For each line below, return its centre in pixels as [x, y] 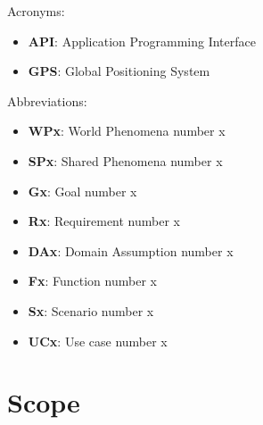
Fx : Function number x [92, 281]
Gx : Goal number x [82, 191]
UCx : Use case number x [98, 341]
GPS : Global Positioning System [119, 71]
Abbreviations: [47, 100]
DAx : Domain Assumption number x [131, 250]
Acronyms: [36, 11]
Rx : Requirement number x [104, 221]
